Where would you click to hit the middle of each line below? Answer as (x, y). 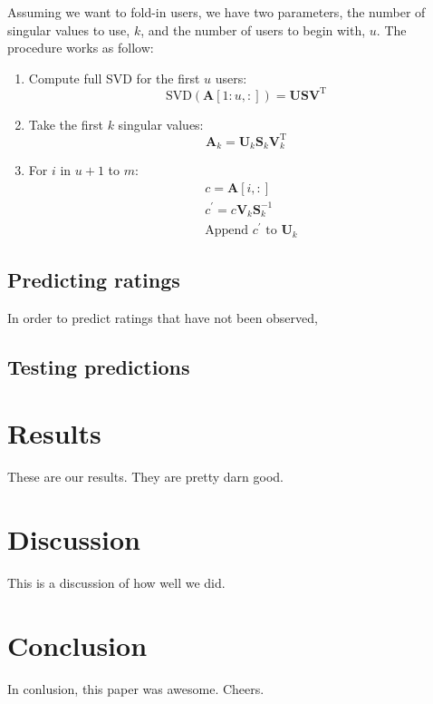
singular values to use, (69, 29)
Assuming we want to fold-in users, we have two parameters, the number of (216, 12)
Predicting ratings (94, 279)
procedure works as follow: (81, 48)
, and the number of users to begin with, (253, 29)
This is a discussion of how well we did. (116, 583)
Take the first (66, 124)
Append (227, 231)
